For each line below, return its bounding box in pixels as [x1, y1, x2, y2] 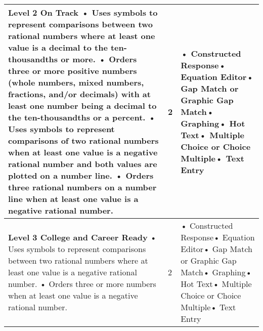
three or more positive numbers [8, 65, 137, 76]
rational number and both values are [8, 158, 157, 170]
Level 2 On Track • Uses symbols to [8, 7, 158, 18]
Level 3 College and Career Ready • [8, 231, 157, 243]
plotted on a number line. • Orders [8, 170, 154, 181]
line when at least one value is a [8, 193, 139, 204]
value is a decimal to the [8, 42, 108, 53]
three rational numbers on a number [8, 181, 157, 193]
